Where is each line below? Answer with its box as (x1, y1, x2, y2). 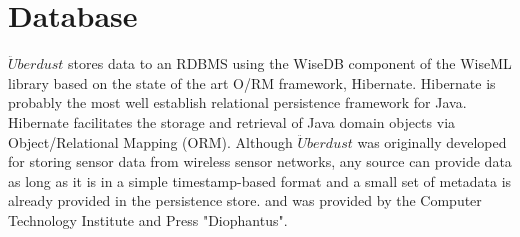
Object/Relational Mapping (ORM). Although (8, 131, 293, 152)
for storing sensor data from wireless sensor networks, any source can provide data (8, 151, 512, 172)
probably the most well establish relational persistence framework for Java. (8, 92, 467, 113)
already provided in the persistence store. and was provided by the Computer (8, 190, 482, 211)
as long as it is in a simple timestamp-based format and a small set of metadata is (8, 170, 512, 191)
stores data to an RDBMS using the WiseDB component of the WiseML (68, 53, 512, 74)
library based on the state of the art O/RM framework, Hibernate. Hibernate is (8, 72, 496, 93)
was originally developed (357, 131, 507, 152)
